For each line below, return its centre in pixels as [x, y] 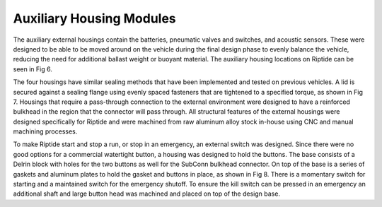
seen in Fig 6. [33, 69]
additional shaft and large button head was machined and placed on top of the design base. [147, 194]
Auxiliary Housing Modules [94, 18]
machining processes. [45, 131]
